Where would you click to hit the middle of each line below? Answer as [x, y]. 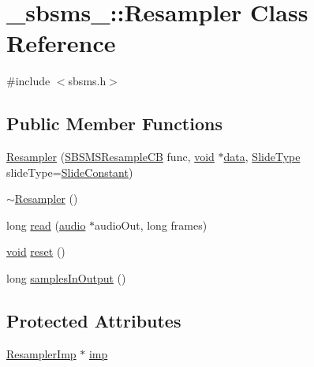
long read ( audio [46, 225]
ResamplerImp [41, 353]
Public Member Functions [114, 124]
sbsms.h [87, 81]
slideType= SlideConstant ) [70, 172]
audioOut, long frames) [151, 225]
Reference [61, 43]
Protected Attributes [94, 321]
